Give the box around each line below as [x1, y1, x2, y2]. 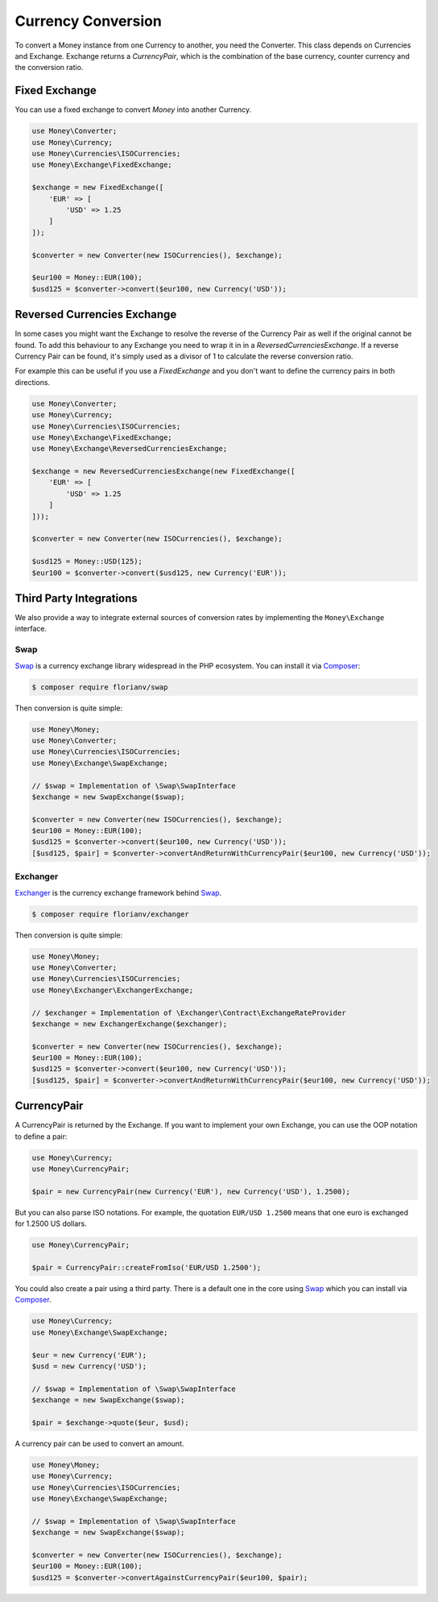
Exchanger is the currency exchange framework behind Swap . [14, 888, 222, 897]
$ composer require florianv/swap [31, 682, 168, 692]
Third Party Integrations [14, 592, 138, 605]
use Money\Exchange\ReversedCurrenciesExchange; [31, 444, 228, 453]
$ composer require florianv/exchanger [31, 909, 189, 918]
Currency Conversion [14, 12, 163, 30]
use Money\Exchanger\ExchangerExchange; [31, 985, 193, 995]
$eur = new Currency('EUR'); [31, 1350, 147, 1360]
